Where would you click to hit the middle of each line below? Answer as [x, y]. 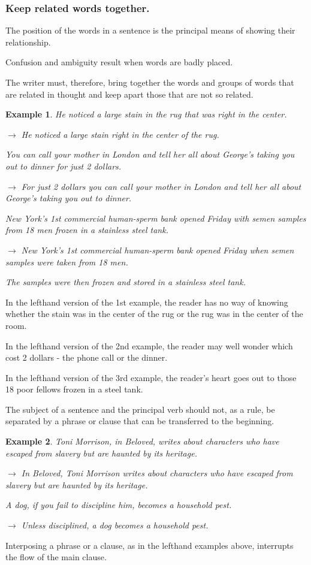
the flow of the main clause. [56, 557]
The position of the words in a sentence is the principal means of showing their [150, 30]
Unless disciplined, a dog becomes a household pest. [115, 525]
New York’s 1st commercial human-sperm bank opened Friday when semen [158, 250]
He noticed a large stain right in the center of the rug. [120, 134]
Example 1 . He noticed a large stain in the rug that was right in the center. [146, 114]
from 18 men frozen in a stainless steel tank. [87, 230]
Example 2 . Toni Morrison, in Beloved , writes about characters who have [142, 441]
